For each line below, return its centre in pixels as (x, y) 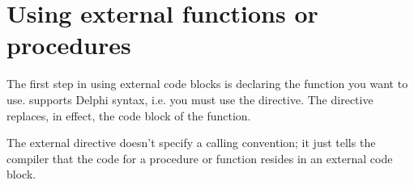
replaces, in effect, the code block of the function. (129, 115)
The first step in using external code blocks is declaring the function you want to (207, 84)
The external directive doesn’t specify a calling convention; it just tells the (191, 143)
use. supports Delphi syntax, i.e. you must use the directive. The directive (190, 99)
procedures (69, 45)
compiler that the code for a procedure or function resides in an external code (200, 158)
